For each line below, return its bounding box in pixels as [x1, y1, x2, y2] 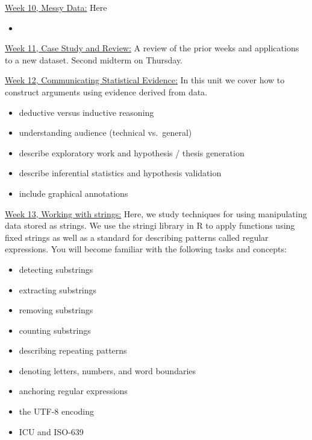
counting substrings [19, 324, 91, 336]
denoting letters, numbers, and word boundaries [19, 364, 196, 377]
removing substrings [19, 304, 93, 316]
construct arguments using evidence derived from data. [5, 85, 207, 98]
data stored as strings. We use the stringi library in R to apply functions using [5, 219, 295, 232]
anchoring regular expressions [19, 384, 128, 397]
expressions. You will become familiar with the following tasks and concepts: [5, 243, 287, 255]
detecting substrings [19, 263, 93, 275]
